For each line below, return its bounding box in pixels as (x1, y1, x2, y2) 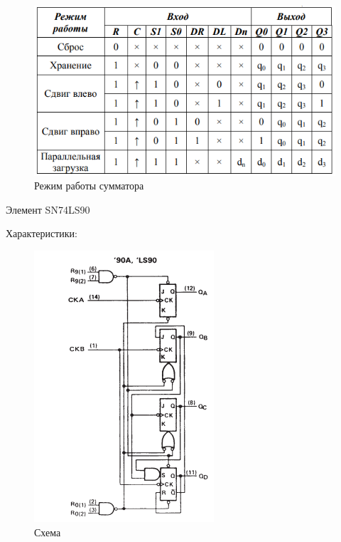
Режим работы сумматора (34, 178, 144, 193)
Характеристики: (6, 226, 77, 241)
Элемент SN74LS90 (6, 202, 90, 217)
